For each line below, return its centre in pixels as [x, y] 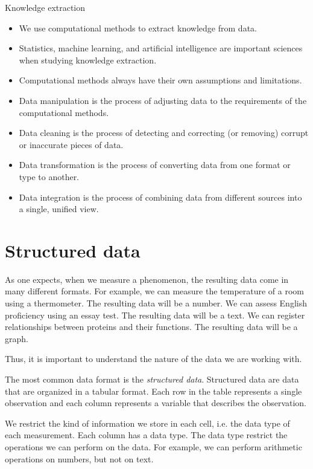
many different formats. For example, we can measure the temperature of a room [155, 291]
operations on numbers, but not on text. [79, 458]
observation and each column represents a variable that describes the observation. [156, 403]
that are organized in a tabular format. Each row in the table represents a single [153, 391]
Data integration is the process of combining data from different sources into [160, 197]
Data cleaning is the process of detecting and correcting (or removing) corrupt [164, 133]
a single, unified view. [59, 209]
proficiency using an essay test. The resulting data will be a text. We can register [155, 315]
